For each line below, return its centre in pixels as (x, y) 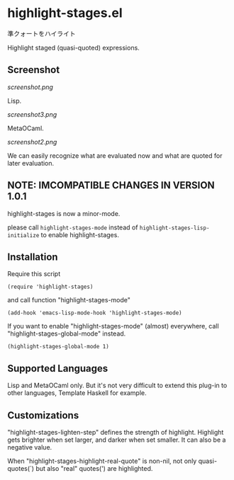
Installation (33, 257)
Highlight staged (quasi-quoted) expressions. (73, 47)
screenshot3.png (32, 114)
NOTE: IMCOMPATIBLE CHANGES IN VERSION (111, 185)
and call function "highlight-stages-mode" (69, 300)
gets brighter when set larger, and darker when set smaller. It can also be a (117, 440)
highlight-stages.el (65, 13)
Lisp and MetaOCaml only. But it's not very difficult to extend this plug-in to (117, 385)
